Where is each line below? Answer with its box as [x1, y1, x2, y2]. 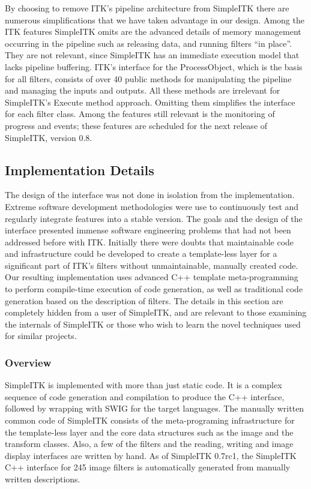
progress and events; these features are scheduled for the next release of [5, 119, 268, 131]
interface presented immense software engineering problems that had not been [5, 224, 291, 236]
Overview [5, 355, 52, 370]
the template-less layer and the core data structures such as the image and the [5, 425, 294, 438]
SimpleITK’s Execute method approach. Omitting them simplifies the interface [5, 95, 295, 108]
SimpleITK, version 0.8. [5, 131, 92, 143]
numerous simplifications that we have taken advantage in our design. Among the [5, 13, 304, 26]
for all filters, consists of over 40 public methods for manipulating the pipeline [5, 72, 292, 85]
